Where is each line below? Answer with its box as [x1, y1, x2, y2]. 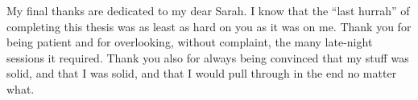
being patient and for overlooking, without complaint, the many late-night [6, 34, 373, 50]
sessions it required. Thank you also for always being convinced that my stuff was [6, 49, 409, 66]
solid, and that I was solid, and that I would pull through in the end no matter [6, 65, 397, 82]
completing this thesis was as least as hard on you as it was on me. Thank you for [6, 18, 412, 34]
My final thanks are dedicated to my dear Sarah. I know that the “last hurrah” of [6, 2, 410, 18]
